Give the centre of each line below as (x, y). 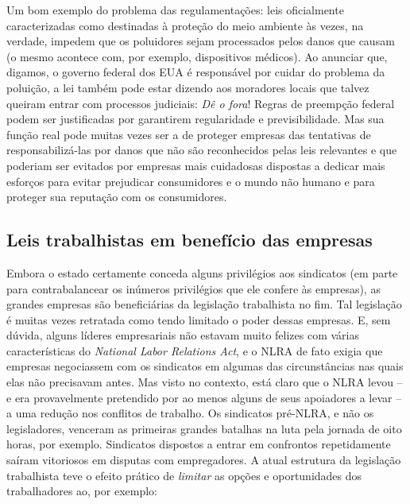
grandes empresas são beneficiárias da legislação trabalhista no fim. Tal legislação (204, 304)
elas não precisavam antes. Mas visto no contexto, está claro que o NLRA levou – (205, 382)
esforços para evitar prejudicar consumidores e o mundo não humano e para (191, 181)
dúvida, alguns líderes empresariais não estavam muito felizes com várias (183, 335)
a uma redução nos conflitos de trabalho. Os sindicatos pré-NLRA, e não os (190, 413)
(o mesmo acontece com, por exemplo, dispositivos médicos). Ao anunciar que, (197, 56)
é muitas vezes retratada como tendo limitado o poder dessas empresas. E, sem (199, 319)
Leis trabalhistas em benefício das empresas (190, 240)
